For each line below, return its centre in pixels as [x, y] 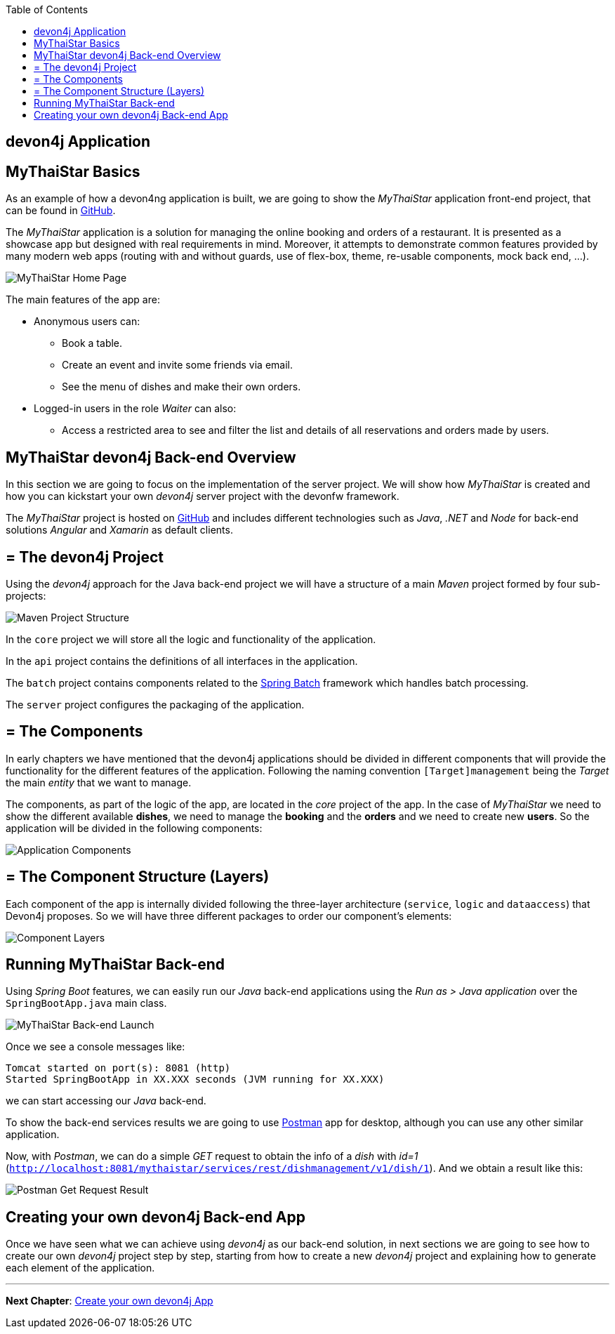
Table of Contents [47, 9]
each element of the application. [80, 1268]
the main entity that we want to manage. [99, 782]
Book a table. [92, 343]
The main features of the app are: [83, 300]
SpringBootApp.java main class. [86, 1003]
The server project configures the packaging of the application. [155, 704]
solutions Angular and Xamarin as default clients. [119, 530]
